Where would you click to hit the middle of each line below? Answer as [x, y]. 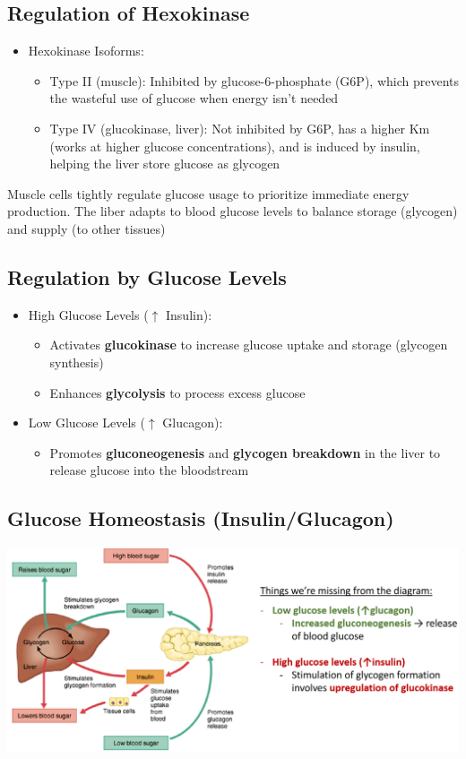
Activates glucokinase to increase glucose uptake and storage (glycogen [249, 345]
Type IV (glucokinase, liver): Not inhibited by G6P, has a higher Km [240, 128]
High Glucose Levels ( [88, 314]
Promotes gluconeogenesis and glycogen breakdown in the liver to [245, 452]
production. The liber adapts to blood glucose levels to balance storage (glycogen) [233, 211]
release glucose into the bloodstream [149, 470]
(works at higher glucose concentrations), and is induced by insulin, [235, 146]
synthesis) [77, 362]
